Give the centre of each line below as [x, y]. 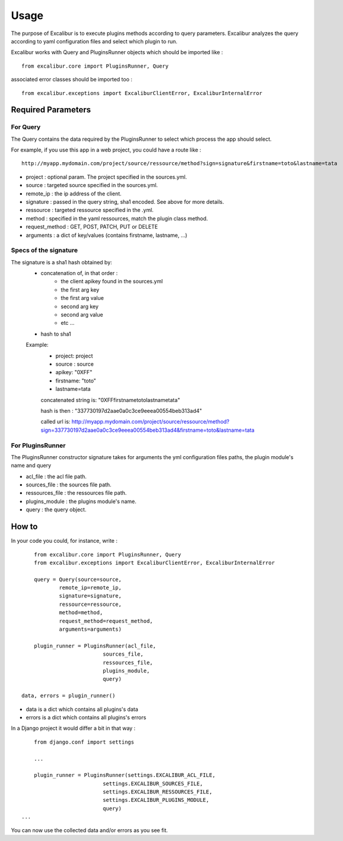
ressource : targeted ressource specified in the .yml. [90, 210]
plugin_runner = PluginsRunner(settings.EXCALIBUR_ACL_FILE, [125, 775]
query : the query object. [56, 510]
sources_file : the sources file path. [69, 485]
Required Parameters [51, 110]
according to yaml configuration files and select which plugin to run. [94, 41]
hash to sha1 [56, 334]
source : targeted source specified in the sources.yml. [92, 185]
